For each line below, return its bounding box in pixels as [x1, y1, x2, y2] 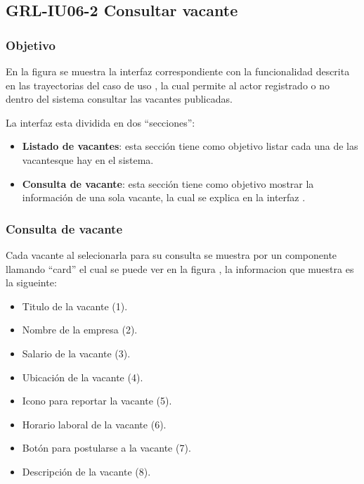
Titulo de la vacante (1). [22, 298, 128, 313]
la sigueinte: [6, 275, 57, 290]
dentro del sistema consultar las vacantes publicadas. [6, 91, 233, 106]
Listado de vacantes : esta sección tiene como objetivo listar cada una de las [22, 139, 358, 153]
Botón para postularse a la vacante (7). [22, 440, 191, 455]
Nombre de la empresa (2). [22, 322, 138, 337]
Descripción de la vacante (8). [22, 464, 151, 478]
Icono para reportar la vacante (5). [22, 393, 172, 408]
